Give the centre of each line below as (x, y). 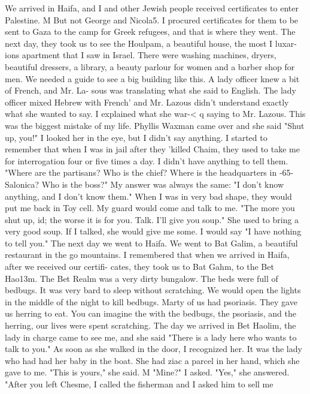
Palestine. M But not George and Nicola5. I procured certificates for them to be (152, 19)
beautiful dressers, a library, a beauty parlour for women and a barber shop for (150, 66)
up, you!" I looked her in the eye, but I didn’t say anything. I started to (136, 137)
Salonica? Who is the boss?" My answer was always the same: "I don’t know (144, 184)
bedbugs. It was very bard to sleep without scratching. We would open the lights (153, 290)
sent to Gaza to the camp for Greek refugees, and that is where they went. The (150, 31)
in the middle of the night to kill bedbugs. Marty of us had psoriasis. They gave (151, 301)
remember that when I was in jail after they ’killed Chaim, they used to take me (152, 149)
